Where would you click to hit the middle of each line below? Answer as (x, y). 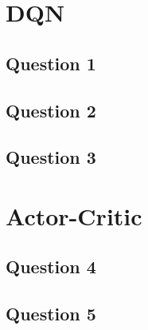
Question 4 (51, 266)
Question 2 (51, 110)
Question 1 (51, 63)
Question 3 (51, 157)
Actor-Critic (74, 215)
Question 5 (51, 314)
